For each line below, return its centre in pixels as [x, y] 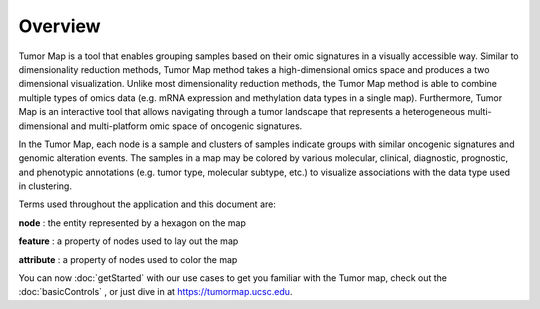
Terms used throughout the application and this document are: [147, 204]
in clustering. [45, 186]
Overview [59, 26]
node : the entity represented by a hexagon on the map [132, 222]
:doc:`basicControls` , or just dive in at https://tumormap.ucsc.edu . [155, 292]
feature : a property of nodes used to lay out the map [128, 241]
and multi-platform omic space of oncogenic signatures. [186, 126]
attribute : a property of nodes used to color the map [128, 259]
